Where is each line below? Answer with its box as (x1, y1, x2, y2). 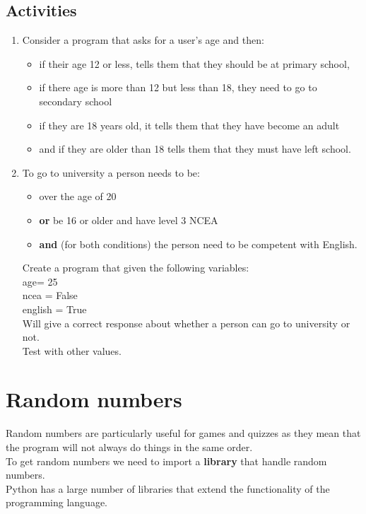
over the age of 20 (39, 189, 117, 204)
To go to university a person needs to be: (22, 165, 200, 180)
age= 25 (22, 274, 58, 288)
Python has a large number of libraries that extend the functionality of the (6, 481, 330, 496)
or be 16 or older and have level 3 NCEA (39, 212, 218, 227)
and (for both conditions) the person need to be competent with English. (39, 236, 358, 251)
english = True (22, 301, 87, 316)
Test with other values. (22, 343, 122, 358)
